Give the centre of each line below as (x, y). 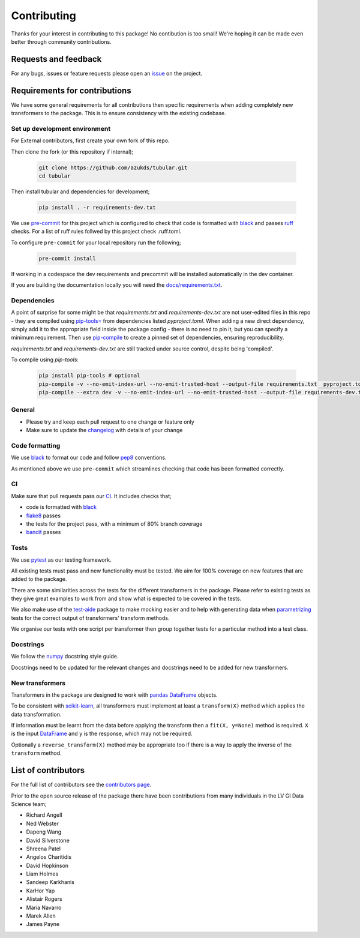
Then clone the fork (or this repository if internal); (72, 152)
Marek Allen (41, 916)
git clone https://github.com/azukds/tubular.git (113, 167)
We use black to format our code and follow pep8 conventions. (89, 458)
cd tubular (55, 176)
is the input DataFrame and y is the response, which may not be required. (102, 734)
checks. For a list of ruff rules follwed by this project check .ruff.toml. (96, 232)
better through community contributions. (61, 41)
